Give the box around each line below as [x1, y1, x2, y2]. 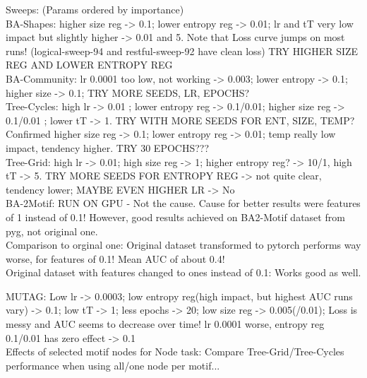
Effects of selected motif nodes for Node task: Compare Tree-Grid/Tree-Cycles [6, 344, 344, 359]
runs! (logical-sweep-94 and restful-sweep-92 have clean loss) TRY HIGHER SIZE [6, 43, 359, 58]
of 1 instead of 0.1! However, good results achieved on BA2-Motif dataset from [6, 209, 345, 224]
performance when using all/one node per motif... [6, 358, 220, 372]
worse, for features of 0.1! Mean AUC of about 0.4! [6, 251, 225, 266]
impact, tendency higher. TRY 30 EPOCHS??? [6, 140, 210, 155]
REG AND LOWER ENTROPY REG [6, 57, 173, 72]
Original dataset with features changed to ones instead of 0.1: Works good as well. [6, 265, 361, 280]
